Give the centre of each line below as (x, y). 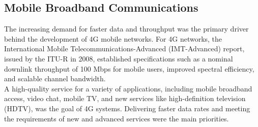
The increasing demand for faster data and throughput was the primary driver (126, 29)
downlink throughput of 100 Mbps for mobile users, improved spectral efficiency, (129, 68)
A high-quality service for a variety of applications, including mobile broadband (128, 88)
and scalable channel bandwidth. (55, 78)
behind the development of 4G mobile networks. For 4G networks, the (113, 38)
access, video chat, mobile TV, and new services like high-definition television (125, 98)
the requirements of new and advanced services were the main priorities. (117, 118)
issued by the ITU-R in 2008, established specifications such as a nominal (119, 58)
